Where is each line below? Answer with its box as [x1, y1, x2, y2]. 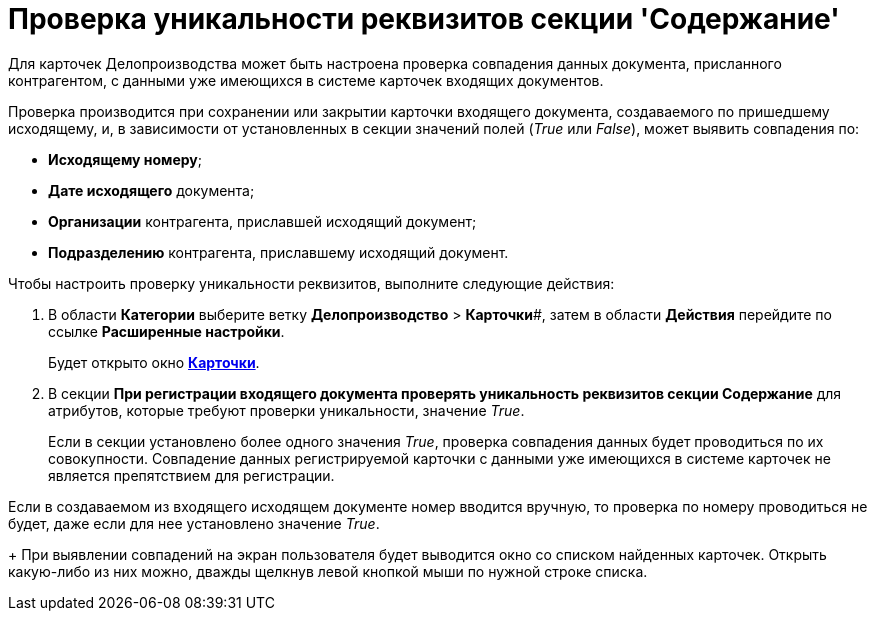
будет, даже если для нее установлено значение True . [8, 514, 380, 532]
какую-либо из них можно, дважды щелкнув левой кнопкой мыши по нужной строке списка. [8, 562, 648, 580]
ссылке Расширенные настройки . [48, 322, 285, 340]
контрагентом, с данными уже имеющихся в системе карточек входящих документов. [8, 71, 604, 89]
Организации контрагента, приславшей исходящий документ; [48, 212, 477, 230]
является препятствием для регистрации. [48, 466, 335, 484]
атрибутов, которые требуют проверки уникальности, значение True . [48, 401, 525, 419]
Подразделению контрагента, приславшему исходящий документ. [48, 243, 509, 261]
